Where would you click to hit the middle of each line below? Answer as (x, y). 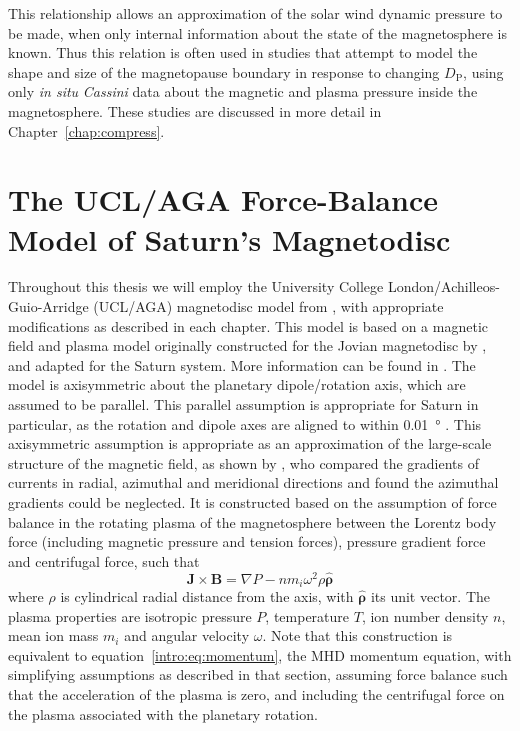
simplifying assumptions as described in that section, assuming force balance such (258, 674)
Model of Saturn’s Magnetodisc (229, 238)
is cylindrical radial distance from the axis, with (207, 596)
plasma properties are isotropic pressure (130, 615)
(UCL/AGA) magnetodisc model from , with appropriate (268, 306)
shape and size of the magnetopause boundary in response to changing (224, 71)
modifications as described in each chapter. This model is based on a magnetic (248, 325)
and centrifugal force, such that (104, 560)
